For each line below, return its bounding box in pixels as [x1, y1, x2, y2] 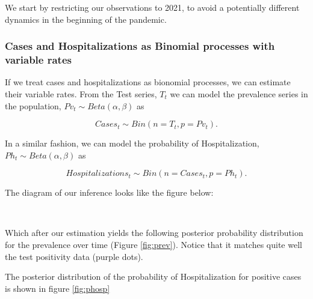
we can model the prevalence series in [170, 87, 308, 100]
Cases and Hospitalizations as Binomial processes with [5, 38, 275, 53]
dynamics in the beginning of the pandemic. [5, 13, 167, 25]
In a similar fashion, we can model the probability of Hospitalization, [5, 137, 259, 149]
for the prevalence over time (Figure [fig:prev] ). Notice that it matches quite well [5, 238, 302, 251]
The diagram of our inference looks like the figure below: [5, 186, 214, 199]
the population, [5, 99, 61, 112]
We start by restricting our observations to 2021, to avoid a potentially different [5, 1, 300, 13]
